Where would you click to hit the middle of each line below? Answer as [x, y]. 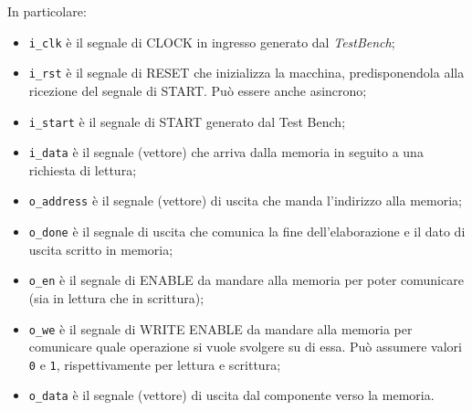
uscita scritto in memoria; [101, 249]
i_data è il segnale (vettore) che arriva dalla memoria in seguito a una [226, 152]
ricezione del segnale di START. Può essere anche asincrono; [198, 90]
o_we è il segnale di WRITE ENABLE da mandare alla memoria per [220, 328]
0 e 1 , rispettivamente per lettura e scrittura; [155, 364]
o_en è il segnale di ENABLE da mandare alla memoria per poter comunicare [246, 280]
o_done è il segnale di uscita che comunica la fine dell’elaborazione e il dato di [247, 232]
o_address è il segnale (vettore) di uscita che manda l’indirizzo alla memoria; [245, 200]
